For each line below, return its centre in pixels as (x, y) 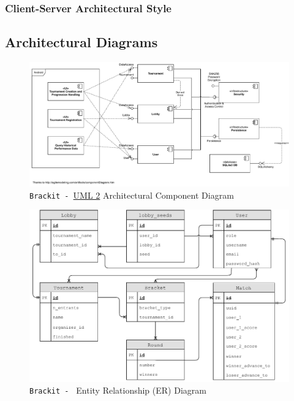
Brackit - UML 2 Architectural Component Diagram (132, 195)
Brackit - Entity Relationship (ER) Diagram (118, 390)
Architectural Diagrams (81, 42)
